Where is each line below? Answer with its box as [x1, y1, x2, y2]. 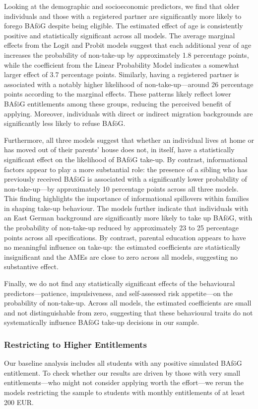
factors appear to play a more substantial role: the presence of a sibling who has [4, 164, 248, 174]
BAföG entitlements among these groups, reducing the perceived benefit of [4, 98, 231, 108]
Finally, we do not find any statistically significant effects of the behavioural [4, 278, 235, 289]
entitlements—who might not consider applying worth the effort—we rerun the [4, 377, 244, 388]
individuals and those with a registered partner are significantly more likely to [4, 10, 242, 21]
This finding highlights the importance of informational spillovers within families [4, 193, 249, 204]
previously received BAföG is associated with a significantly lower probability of [4, 174, 247, 184]
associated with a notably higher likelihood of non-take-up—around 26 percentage [4, 79, 254, 89]
